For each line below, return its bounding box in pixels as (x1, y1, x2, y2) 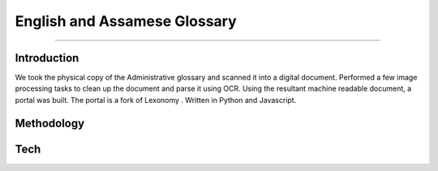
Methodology (15, 116, 85, 130)
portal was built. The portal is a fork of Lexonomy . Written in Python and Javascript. (15, 95, 297, 105)
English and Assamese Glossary (15, 12, 237, 30)
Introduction (15, 51, 79, 65)
